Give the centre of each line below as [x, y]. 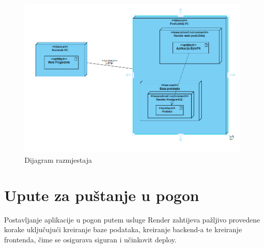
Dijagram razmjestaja [58, 159]
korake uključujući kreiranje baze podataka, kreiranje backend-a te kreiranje [123, 229]
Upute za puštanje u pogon [102, 195]
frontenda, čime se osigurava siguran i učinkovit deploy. [90, 239]
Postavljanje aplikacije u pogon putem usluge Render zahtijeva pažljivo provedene [132, 219]
